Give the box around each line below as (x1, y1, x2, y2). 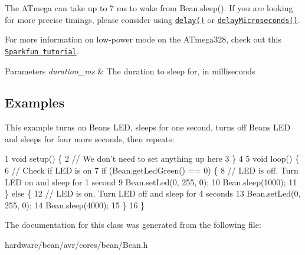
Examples (5, 93, 65, 112)
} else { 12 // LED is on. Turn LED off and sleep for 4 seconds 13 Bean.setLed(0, (5, 187, 301, 200)
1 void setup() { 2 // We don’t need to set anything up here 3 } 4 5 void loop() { (5, 152, 300, 165)
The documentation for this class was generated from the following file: (5, 218, 261, 231)
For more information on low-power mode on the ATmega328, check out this (5, 33, 282, 45)
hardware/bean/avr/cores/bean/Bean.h (5, 238, 148, 251)
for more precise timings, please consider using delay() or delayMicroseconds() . (5, 13, 300, 25)
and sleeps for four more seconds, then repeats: (5, 132, 175, 145)
